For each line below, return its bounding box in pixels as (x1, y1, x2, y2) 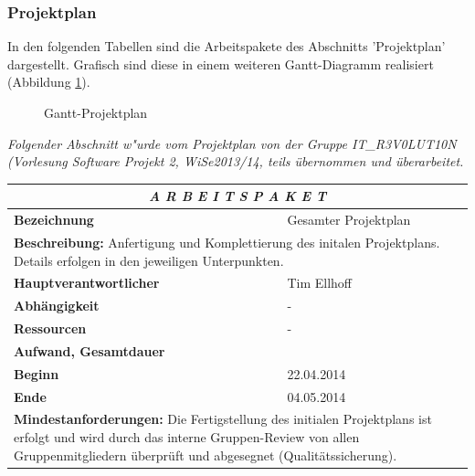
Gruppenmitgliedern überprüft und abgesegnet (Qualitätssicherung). (14, 445, 397, 464)
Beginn (14, 364, 59, 383)
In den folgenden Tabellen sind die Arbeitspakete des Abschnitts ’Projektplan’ (7, 37, 446, 56)
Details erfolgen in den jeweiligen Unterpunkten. (14, 250, 284, 270)
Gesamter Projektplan (287, 210, 411, 229)
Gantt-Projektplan (44, 103, 148, 122)
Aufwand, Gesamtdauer (14, 341, 165, 360)
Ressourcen (14, 319, 87, 338)
